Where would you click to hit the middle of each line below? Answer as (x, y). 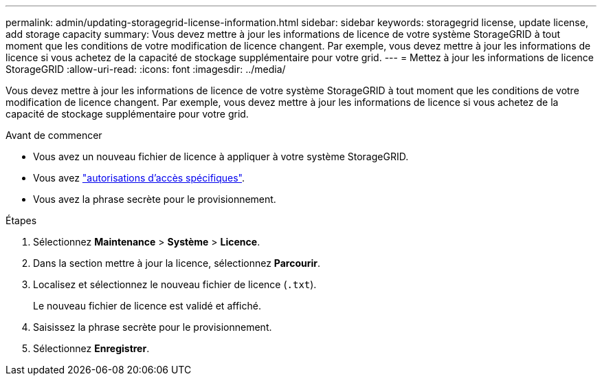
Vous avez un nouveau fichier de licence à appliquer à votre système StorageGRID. (221, 156)
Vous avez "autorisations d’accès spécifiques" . (139, 178)
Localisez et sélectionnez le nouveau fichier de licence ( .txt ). (175, 284)
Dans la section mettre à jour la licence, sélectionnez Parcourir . (177, 263)
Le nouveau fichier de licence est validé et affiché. (147, 306)
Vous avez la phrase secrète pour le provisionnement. (155, 199)
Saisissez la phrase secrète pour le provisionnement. (153, 327)
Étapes (21, 220)
